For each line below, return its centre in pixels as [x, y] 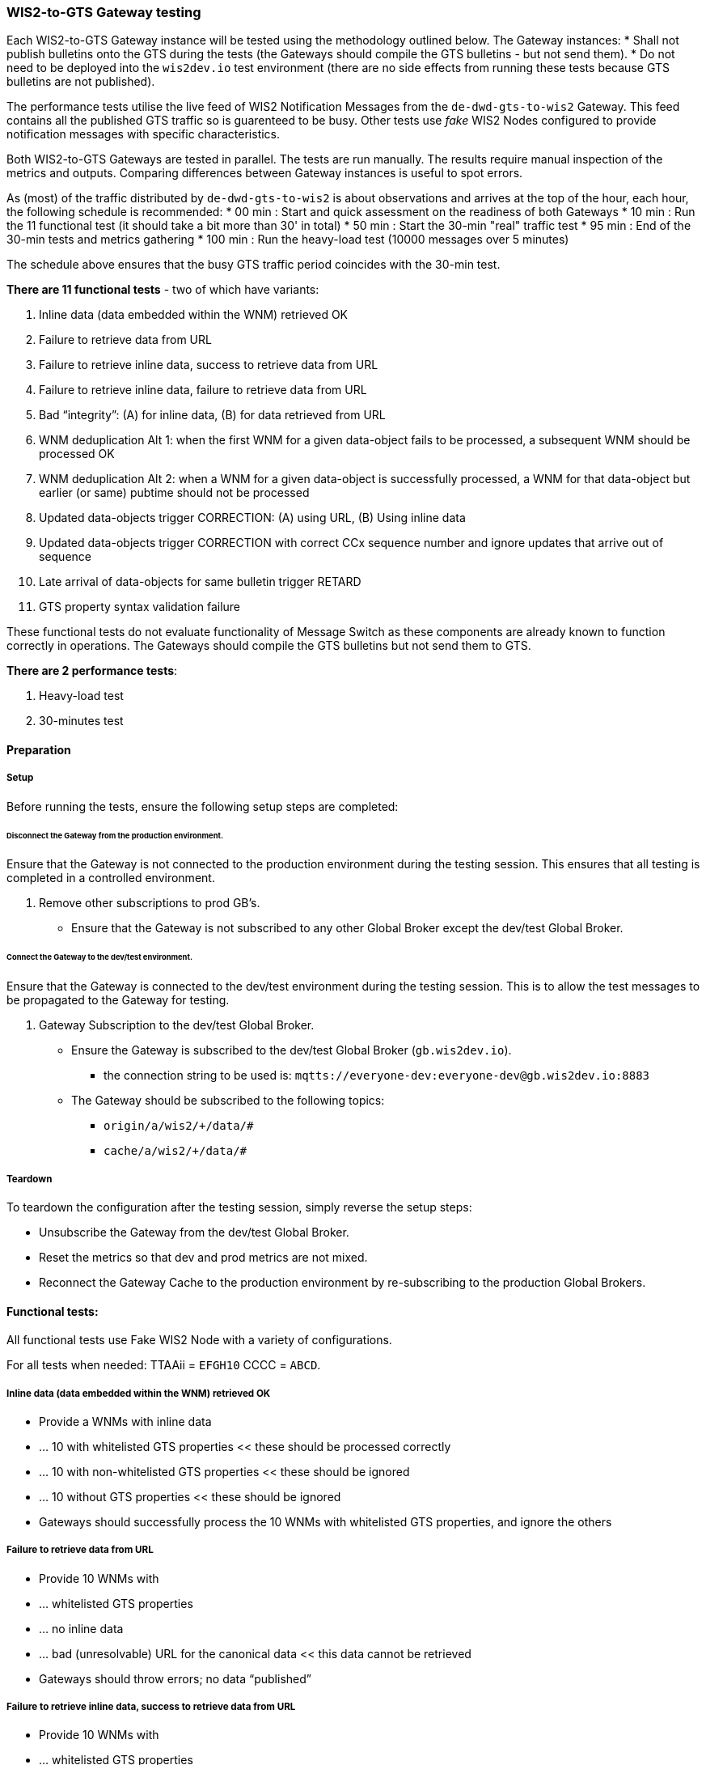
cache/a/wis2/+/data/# [175, 1151]
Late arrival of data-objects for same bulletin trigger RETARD [200, 582]
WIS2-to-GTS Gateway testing [104, 12]
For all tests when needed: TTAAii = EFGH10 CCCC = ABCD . [164, 1365]
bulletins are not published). [81, 82]
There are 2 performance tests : [92, 671]
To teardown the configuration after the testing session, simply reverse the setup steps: [239, 1207]
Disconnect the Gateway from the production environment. [115, 835]
